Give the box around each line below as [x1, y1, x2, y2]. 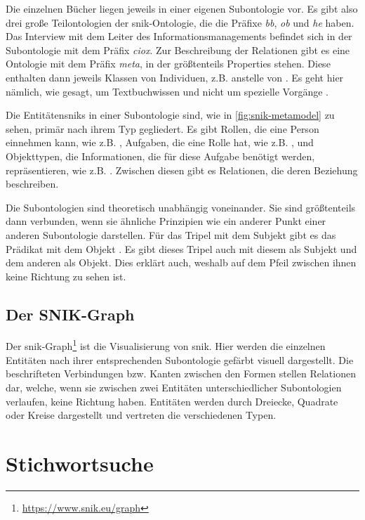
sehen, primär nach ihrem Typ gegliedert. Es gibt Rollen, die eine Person [6, 121, 319, 136]
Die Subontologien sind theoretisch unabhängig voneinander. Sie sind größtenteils [6, 200, 356, 214]
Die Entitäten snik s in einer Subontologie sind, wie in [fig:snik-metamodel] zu [6, 108, 335, 122]
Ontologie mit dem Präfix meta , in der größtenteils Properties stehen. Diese [6, 56, 331, 71]
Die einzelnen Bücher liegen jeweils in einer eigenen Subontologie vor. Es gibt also [6, 1, 358, 15]
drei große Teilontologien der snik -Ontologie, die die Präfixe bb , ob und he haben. [6, 15, 354, 30]
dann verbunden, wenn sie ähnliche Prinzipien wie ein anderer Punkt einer [6, 214, 326, 228]
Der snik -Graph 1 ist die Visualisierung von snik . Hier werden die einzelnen [6, 337, 326, 353]
